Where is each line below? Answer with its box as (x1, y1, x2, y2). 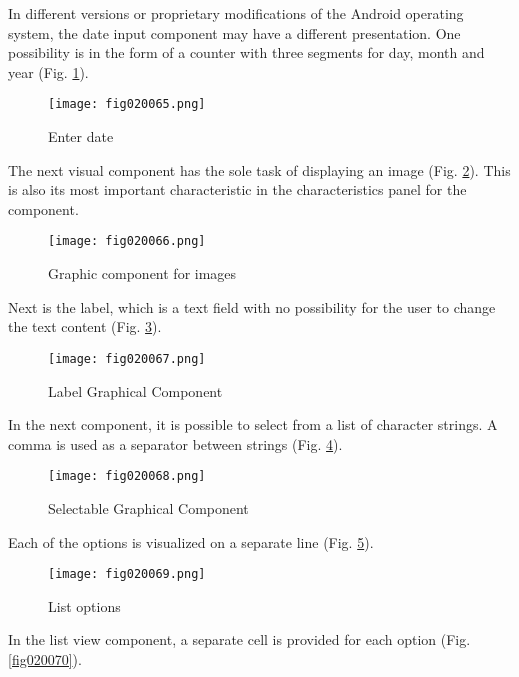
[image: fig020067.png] (48, 351, 206, 366)
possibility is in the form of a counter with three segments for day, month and (8, 42, 485, 63)
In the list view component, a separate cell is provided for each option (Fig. (8, 629, 471, 650)
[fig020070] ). (8, 648, 82, 669)
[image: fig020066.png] (48, 234, 206, 249)
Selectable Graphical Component (48, 497, 249, 518)
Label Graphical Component (48, 380, 223, 401)
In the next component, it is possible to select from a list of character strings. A (8, 414, 498, 435)
